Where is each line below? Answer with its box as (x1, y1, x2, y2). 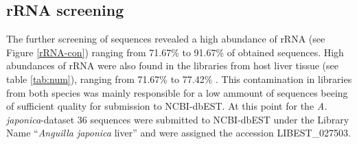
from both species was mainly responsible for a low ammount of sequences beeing (6, 85, 348, 99)
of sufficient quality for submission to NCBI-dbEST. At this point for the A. (6, 99, 327, 113)
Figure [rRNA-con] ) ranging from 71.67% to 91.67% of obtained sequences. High (6, 45, 344, 59)
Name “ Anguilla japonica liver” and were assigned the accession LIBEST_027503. (6, 125, 351, 140)
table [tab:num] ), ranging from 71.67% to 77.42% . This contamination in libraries (6, 71, 352, 86)
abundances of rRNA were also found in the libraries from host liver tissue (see (6, 58, 338, 73)
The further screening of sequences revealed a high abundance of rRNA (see (6, 32, 325, 46)
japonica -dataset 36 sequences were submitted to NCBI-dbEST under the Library (6, 112, 349, 126)
